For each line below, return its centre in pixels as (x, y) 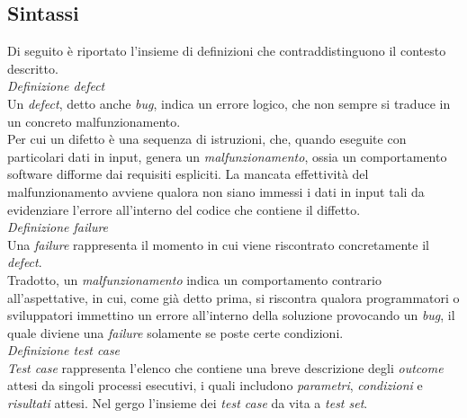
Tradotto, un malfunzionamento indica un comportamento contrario (194, 279)
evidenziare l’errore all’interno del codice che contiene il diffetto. (184, 209)
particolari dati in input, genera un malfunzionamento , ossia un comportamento (227, 156)
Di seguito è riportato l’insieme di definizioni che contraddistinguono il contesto (227, 51)
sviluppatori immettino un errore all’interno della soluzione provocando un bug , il (231, 315)
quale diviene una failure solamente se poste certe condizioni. (175, 332)
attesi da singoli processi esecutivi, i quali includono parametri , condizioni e (215, 385)
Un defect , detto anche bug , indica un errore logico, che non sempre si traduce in (229, 103)
